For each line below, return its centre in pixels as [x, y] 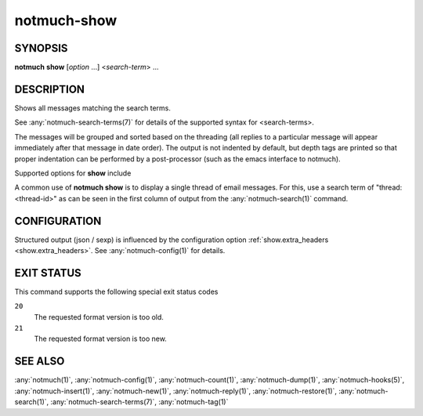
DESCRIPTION [50, 89]
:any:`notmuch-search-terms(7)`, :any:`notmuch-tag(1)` [139, 402]
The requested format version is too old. [99, 317]
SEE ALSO [40, 362]
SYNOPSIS [41, 48]
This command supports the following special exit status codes [116, 291]
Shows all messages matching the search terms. [93, 108]
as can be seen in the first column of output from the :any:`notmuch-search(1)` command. [204, 198]
